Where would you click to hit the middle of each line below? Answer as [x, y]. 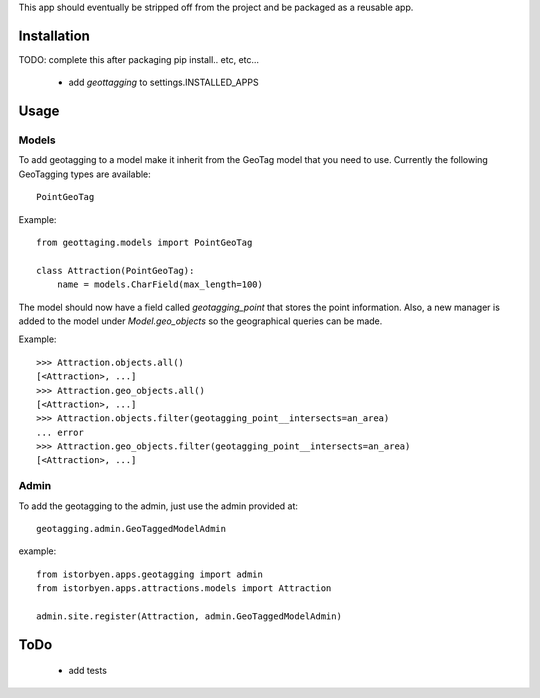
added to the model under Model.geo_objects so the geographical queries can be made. [200, 321]
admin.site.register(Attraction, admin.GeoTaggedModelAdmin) [189, 616]
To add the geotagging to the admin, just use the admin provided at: [158, 506]
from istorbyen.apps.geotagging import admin [150, 574]
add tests [87, 671]
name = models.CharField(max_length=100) [160, 284]
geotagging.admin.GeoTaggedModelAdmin [131, 529]
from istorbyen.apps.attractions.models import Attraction [184, 588]
